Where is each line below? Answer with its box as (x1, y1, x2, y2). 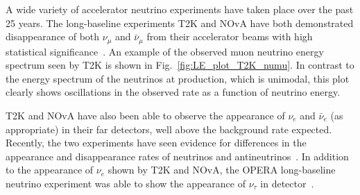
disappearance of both (6, 29, 100, 44)
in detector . (260, 176, 314, 190)
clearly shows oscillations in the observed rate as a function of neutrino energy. (6, 85, 341, 99)
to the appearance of (6, 162, 94, 177)
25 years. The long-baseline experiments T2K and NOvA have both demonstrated (6, 15, 354, 30)
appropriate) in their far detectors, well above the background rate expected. (6, 121, 332, 136)
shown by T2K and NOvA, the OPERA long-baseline (108, 162, 336, 177)
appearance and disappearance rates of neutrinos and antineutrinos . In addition (6, 149, 349, 163)
